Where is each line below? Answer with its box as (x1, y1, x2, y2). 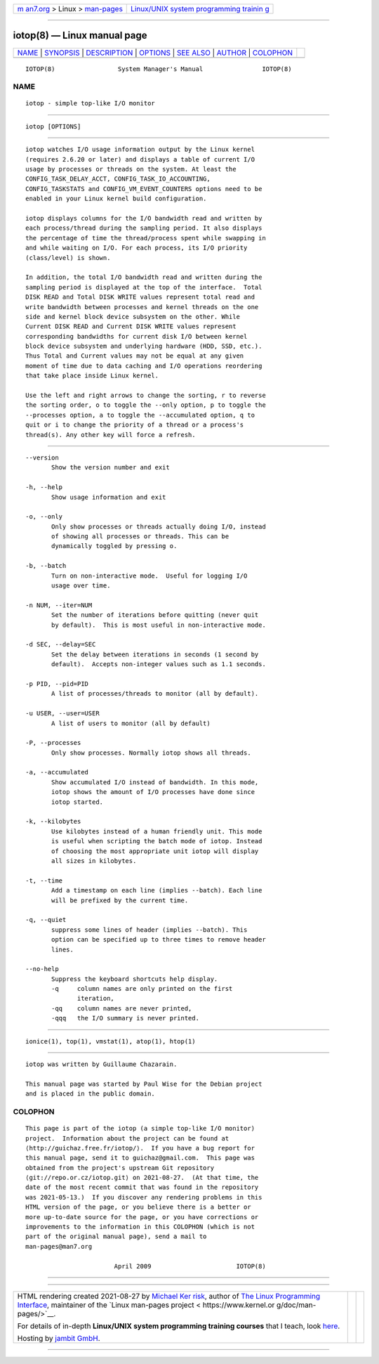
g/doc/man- (276, 1300, 317, 1310)
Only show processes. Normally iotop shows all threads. (51, 748, 252, 757)
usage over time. (51, 582, 111, 590)
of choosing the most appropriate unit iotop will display (51, 847, 259, 855)
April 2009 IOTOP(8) (114, 1262, 266, 1270)
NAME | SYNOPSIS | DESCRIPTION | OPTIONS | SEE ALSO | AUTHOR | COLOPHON (17, 48, 293, 58)
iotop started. (51, 798, 104, 806)
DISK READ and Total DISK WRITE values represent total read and (25, 293, 255, 301)
